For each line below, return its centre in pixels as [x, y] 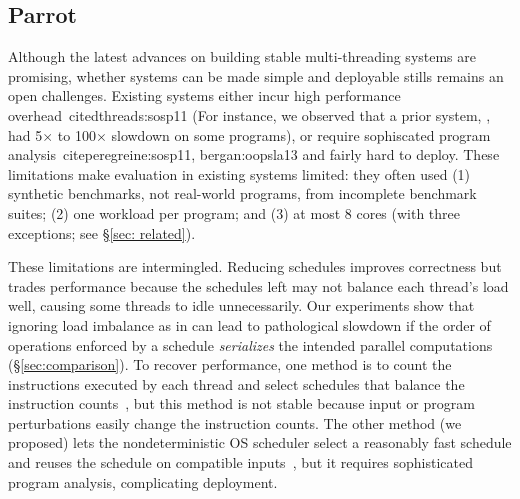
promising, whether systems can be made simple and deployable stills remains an [256, 75]
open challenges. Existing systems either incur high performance [204, 95]
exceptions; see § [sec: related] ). [102, 232]
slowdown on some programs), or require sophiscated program [301, 134]
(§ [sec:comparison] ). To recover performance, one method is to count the [230, 364]
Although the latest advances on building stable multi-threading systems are [242, 56]
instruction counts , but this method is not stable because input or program [241, 403]
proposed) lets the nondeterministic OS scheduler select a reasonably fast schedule [260, 442]
